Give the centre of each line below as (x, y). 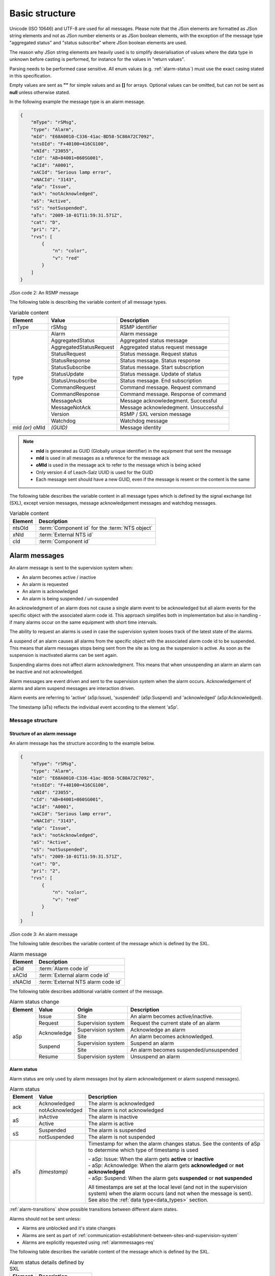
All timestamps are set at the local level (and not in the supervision (168, 1187)
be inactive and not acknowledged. (46, 672)
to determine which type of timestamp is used (143, 1150)
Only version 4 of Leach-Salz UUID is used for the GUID (94, 472)
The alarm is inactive (113, 1117)
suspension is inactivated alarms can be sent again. (64, 655)
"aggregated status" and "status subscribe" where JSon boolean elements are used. (98, 43)
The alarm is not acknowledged (126, 1110)
